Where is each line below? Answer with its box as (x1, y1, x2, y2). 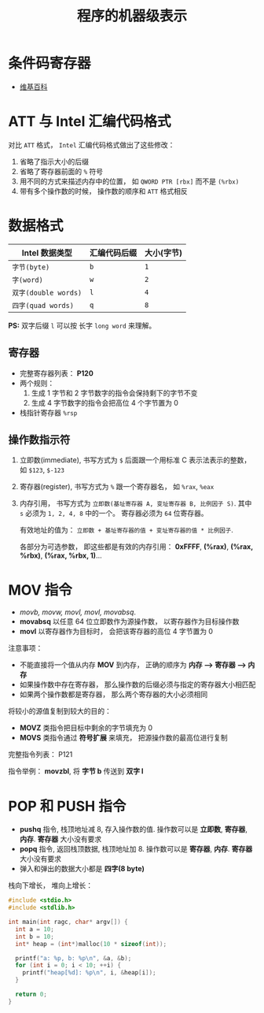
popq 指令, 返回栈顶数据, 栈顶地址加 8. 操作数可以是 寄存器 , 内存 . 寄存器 (19, 844, 253, 854)
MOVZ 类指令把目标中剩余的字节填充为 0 (19, 723, 153, 733)
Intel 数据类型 (21, 247, 73, 258)
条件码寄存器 (8, 54, 92, 72)
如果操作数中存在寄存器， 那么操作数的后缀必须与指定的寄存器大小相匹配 (19, 680, 256, 689)
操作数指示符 (8, 433, 71, 447)
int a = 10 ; (15, 925, 55, 933)
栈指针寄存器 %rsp (19, 407, 78, 417)
